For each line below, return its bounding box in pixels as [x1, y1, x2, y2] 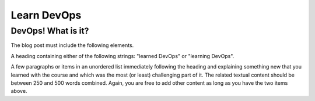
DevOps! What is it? [10, 26, 89, 36]
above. [10, 88, 27, 95]
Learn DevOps [10, 9, 82, 21]
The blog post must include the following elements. [10, 42, 134, 49]
